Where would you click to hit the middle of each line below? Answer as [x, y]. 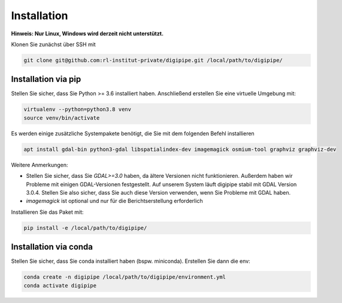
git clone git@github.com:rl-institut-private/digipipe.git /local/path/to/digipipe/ [153, 60]
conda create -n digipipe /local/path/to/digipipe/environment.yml [125, 277]
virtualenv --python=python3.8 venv [78, 110]
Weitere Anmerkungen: [40, 165]
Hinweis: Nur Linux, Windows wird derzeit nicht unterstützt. [87, 34]
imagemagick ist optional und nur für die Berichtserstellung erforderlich [114, 201]
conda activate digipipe [60, 285]
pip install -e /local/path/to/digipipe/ [85, 228]
